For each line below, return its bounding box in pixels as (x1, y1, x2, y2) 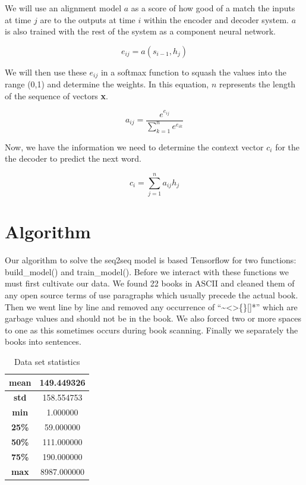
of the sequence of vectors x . (5, 89, 108, 102)
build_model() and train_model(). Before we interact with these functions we (5, 265, 289, 278)
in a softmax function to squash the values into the (100, 65, 287, 78)
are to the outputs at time (40, 13, 135, 26)
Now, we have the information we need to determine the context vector (5, 140, 264, 153)
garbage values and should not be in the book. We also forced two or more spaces (5, 312, 302, 325)
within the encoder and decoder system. (143, 13, 289, 26)
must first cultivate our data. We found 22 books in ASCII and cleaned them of (5, 277, 295, 289)
